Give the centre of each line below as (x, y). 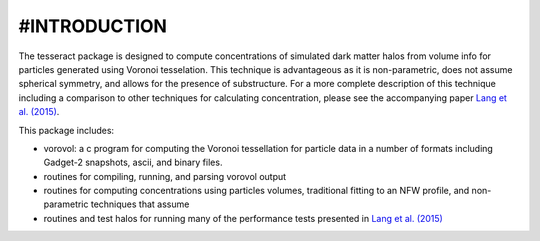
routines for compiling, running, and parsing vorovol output (165, 176)
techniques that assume (140, 204)
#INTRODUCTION (92, 26)
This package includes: (66, 130)
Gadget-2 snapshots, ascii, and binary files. (133, 162)
